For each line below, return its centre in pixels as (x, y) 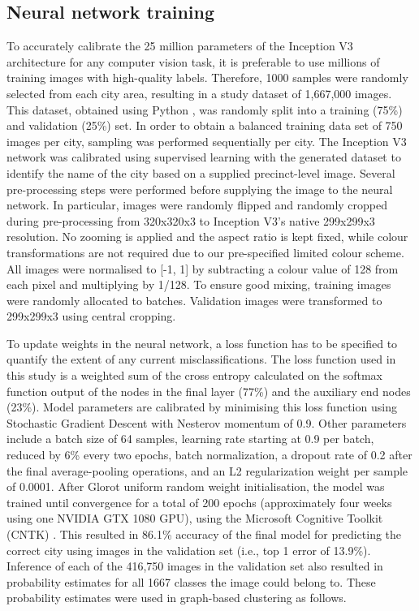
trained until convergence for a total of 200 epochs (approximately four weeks (199, 502)
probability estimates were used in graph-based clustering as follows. (177, 598)
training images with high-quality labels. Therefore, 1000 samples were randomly (207, 77)
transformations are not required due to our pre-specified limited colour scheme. (205, 252)
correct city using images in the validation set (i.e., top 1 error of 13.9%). (189, 550)
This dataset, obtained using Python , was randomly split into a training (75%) (205, 109)
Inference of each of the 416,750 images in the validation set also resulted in (195, 566)
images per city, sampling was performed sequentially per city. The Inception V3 (207, 141)
